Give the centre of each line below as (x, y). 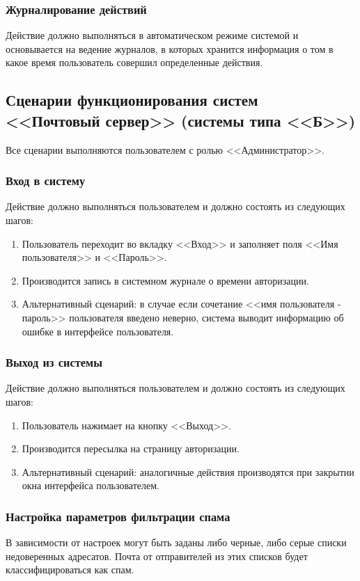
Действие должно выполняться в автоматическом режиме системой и (152, 35)
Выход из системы (54, 362)
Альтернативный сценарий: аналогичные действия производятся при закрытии (188, 471)
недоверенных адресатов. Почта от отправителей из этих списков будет (157, 556)
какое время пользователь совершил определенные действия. (134, 62)
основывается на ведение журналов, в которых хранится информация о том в (170, 48)
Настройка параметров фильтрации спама (118, 516)
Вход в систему (46, 181)
